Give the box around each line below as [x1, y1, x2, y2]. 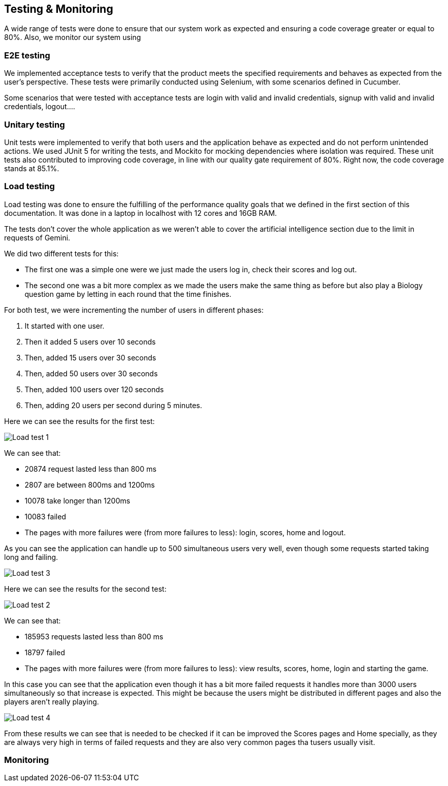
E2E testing [4, 50, 50, 61]
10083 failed [25, 512, 66, 521]
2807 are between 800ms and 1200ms [25, 480, 155, 489]
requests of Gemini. [4, 233, 70, 242]
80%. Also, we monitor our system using [4, 33, 141, 42]
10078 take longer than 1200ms [25, 496, 130, 505]
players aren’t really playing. [4, 697, 99, 706]
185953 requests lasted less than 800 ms [25, 632, 164, 641]
